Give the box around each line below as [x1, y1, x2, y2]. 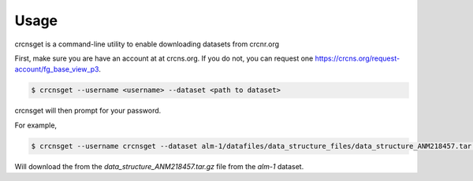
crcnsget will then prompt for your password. [14, 106, 162, 116]
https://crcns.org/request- [315, 54, 400, 63]
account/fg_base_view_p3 [14, 65, 99, 74]
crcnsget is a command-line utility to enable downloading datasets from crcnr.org [14, 39, 280, 49]
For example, [14, 120, 58, 130]
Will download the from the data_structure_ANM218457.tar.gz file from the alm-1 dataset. [14, 161, 304, 171]
